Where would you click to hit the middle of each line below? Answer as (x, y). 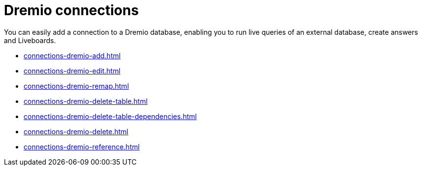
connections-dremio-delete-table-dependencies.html (110, 116)
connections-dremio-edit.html (72, 71)
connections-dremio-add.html (72, 55)
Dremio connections (71, 10)
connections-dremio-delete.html (76, 131)
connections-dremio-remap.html (76, 86)
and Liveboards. (30, 40)
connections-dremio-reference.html (82, 146)
